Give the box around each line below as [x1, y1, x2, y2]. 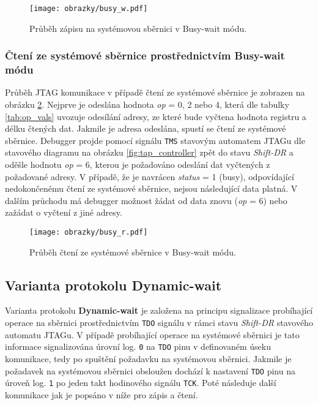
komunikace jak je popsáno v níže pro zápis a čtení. [5, 388, 198, 401]
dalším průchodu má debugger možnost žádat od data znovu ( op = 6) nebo [5, 194, 287, 206]
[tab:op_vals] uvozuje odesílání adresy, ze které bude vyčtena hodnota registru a [5, 110, 306, 123]
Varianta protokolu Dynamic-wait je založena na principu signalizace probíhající [5, 304, 313, 317]
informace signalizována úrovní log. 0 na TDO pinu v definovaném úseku [5, 340, 271, 353]
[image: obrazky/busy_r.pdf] [29, 227, 148, 237]
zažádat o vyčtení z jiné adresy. [5, 206, 122, 219]
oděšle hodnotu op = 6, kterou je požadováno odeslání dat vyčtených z [5, 158, 270, 171]
